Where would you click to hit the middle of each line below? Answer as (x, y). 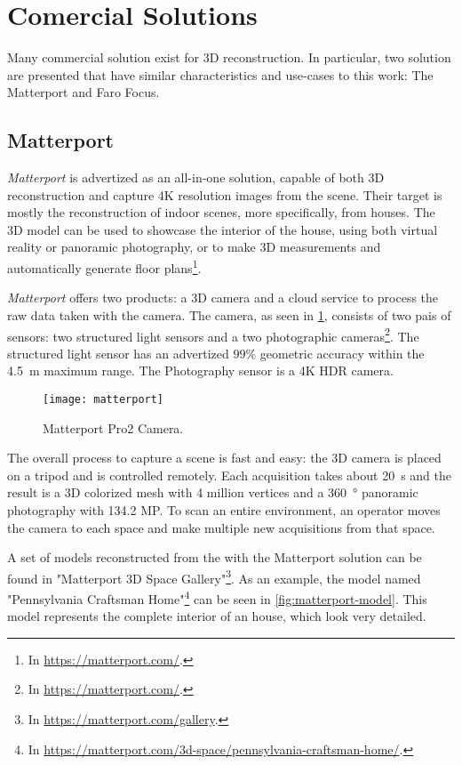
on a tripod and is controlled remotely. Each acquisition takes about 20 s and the (229, 475)
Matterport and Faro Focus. (84, 92)
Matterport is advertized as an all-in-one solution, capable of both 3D (196, 177)
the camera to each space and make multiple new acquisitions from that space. (221, 527)
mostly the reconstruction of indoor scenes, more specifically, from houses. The (221, 212)
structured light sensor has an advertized (118, 353)
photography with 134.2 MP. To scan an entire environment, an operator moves (224, 509)
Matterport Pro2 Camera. (113, 427)
